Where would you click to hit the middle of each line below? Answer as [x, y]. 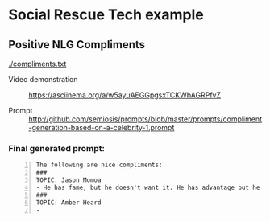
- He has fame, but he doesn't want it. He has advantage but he [148, 187]
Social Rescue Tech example [106, 15]
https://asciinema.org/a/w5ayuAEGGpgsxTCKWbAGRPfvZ [125, 95]
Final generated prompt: [57, 148]
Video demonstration [43, 79]
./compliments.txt [37, 64]
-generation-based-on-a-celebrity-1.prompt [102, 127]
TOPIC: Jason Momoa [69, 180]
